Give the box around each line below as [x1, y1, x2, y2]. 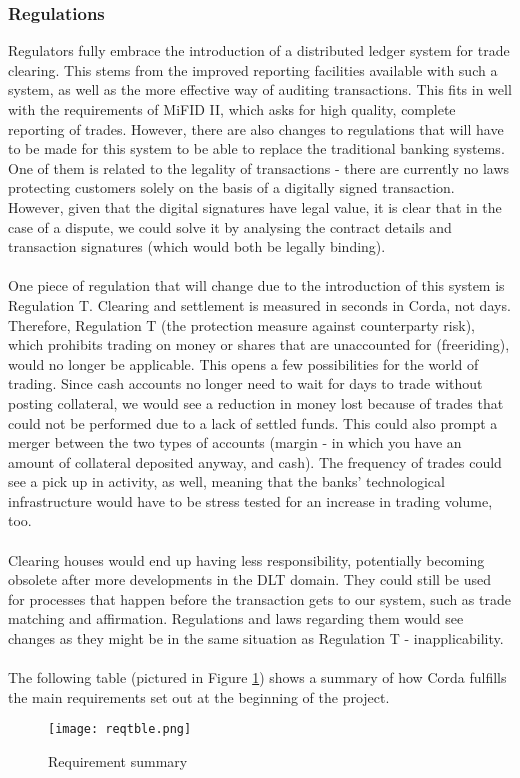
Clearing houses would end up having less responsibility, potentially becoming [8, 549, 485, 570]
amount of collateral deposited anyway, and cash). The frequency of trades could [8, 451, 502, 472]
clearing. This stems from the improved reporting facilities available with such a [8, 59, 498, 80]
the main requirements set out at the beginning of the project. [8, 686, 390, 707]
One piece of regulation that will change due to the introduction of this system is [8, 275, 505, 296]
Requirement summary [48, 751, 188, 772]
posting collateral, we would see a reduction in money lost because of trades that [8, 392, 504, 413]
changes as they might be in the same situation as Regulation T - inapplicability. [8, 628, 504, 649]
